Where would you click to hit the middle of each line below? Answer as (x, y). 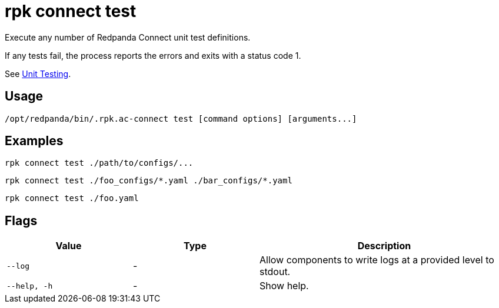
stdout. (275, 272)
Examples (34, 141)
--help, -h (30, 286)
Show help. (284, 286)
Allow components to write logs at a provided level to (377, 260)
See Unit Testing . (38, 73)
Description (384, 246)
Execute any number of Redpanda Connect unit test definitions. (128, 37)
